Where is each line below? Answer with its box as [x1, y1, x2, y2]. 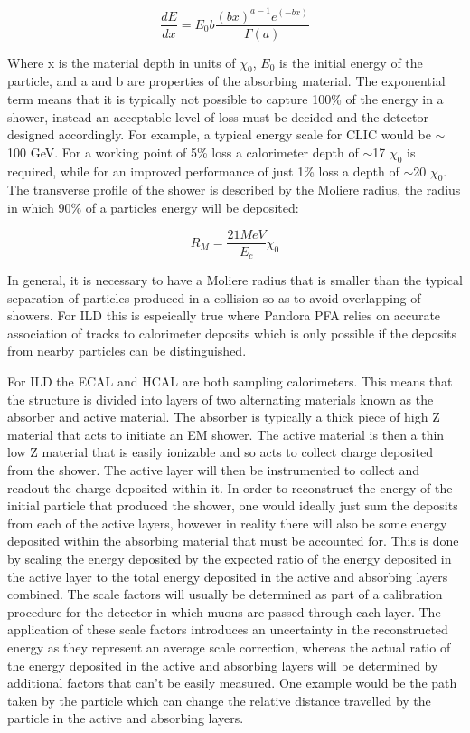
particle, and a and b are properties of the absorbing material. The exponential [7, 71, 446, 90]
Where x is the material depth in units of [7, 52, 236, 71]
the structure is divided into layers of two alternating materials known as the [7, 389, 434, 408]
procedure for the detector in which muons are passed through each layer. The [7, 602, 441, 621]
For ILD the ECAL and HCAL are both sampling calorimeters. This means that [7, 372, 453, 390]
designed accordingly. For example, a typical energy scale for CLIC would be [7, 125, 431, 144]
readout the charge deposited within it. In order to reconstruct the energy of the [7, 478, 453, 497]
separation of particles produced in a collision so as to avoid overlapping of [7, 288, 421, 307]
